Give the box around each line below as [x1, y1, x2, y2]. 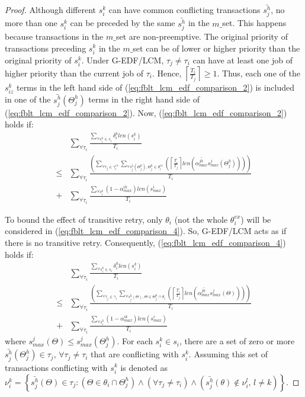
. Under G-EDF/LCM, [81, 53, 164, 66]
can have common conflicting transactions [108, 4, 261, 16]
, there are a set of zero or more [179, 335, 295, 347]
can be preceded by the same [70, 17, 175, 29]
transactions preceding [5, 41, 86, 54]
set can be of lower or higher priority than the [133, 41, 300, 54]
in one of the [5, 93, 51, 105]
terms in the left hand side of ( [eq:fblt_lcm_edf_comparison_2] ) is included [16, 81, 295, 94]
